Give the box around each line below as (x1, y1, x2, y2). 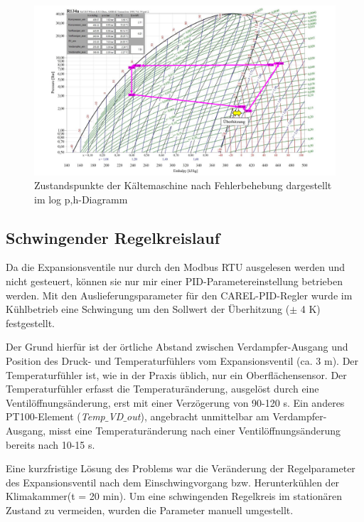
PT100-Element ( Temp (6, 409, 105, 424)
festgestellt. (6, 315, 55, 330)
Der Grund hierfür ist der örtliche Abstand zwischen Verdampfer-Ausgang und (6, 339, 348, 354)
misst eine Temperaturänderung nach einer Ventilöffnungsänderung (48, 423, 341, 438)
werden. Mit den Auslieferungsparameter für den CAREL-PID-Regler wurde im (6, 287, 353, 302)
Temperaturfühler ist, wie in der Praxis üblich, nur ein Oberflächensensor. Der (6, 367, 347, 382)
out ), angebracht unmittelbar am (127, 409, 269, 424)
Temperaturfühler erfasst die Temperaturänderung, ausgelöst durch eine (6, 381, 319, 396)
